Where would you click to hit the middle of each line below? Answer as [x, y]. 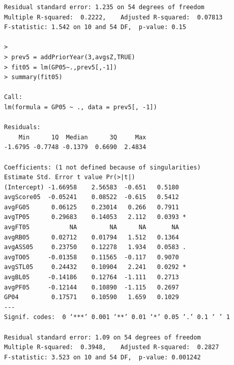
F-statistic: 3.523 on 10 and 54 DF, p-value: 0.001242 [103, 357]
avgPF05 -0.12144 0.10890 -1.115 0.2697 [92, 287]
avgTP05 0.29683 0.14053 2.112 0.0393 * [95, 217]
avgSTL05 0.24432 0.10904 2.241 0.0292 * [95, 267]
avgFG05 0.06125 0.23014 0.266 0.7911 [92, 207]
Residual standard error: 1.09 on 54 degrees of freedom [103, 337]
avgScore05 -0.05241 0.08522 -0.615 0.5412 [92, 197]
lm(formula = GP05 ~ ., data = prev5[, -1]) [81, 107]
